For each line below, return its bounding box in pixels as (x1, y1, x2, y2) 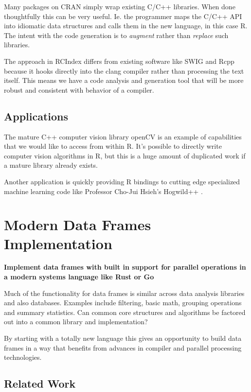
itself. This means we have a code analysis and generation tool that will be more (4, 75, 244, 85)
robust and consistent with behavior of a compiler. (4, 84, 154, 95)
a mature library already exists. (4, 160, 98, 170)
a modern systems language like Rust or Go (4, 272, 154, 282)
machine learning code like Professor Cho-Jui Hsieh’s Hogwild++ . (4, 186, 203, 196)
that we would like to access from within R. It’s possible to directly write (4, 141, 222, 151)
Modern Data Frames (4, 215, 151, 235)
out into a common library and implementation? (4, 316, 148, 327)
